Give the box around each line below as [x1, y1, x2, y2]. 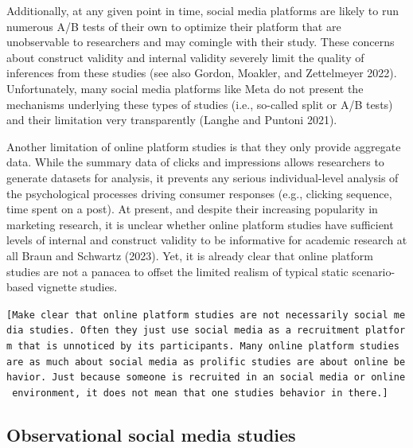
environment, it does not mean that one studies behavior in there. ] [12, 387, 388, 399]
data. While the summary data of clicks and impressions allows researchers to [6, 154, 384, 170]
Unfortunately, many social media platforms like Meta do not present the [6, 80, 364, 96]
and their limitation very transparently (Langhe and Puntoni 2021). [6, 111, 337, 128]
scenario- [352, 263, 395, 279]
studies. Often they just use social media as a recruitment [29, 325, 360, 337]
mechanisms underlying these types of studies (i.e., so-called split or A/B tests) [6, 95, 393, 112]
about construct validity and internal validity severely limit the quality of [6, 49, 364, 65]
